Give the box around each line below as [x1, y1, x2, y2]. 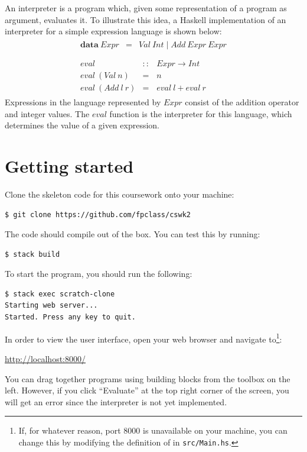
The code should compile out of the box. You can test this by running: [5, 228, 260, 240]
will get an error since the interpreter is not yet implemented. [5, 395, 227, 408]
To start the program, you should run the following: [5, 267, 192, 280]
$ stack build [5, 250, 60, 259]
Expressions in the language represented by [5, 96, 161, 108]
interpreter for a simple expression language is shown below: [5, 25, 222, 37]
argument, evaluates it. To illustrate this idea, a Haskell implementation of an [5, 13, 286, 25]
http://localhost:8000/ [5, 352, 86, 364]
